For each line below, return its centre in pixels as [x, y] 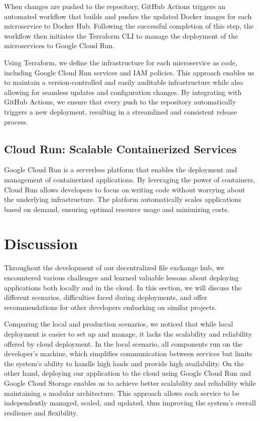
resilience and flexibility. [41, 412]
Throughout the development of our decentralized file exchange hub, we [114, 268]
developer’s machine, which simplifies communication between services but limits [128, 353]
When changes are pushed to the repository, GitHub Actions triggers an [115, 6]
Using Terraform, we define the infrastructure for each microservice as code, [121, 62]
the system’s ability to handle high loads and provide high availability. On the [124, 363]
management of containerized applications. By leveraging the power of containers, [129, 179]
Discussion [41, 243]
